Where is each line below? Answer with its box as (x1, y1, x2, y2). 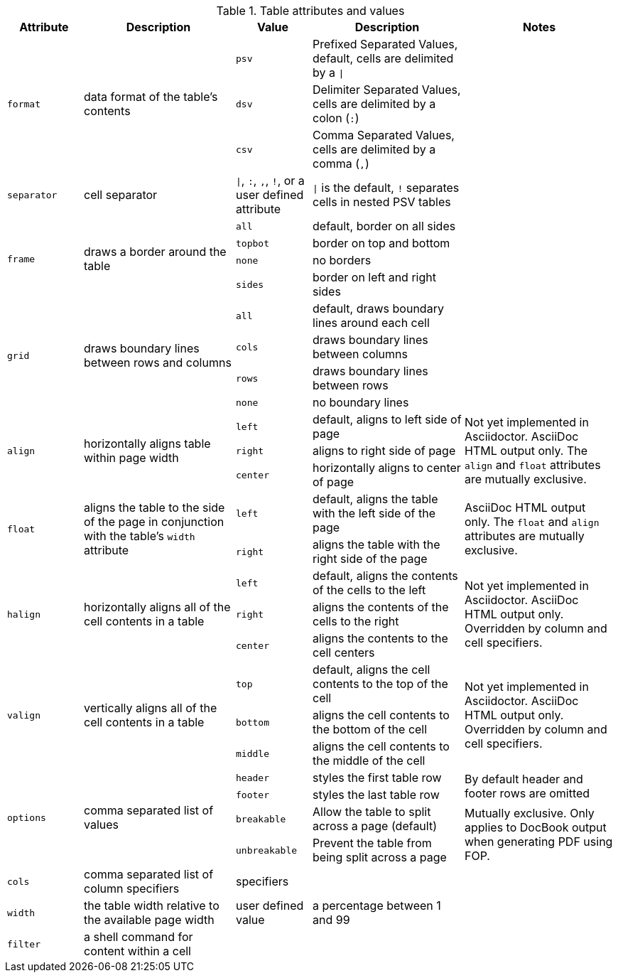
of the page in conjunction (84, 515, 224, 529)
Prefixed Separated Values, (313, 37, 458, 51)
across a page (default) (313, 819, 438, 833)
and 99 (313, 913, 350, 927)
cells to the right (313, 614, 399, 628)
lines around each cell (313, 316, 430, 330)
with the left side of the (313, 506, 435, 520)
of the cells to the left (313, 583, 426, 597)
